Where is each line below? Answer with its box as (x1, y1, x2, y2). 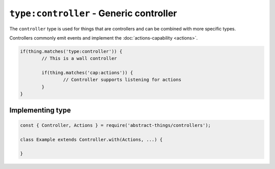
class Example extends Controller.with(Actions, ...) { (20, 137, 163, 142)
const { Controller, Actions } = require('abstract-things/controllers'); (20, 122, 211, 128)
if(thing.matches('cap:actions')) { (41, 70, 133, 76)
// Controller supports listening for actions (63, 77, 182, 83)
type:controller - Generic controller (9, 8, 177, 19)
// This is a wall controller (41, 56, 117, 61)
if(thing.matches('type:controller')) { (20, 48, 122, 54)
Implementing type (9, 106, 71, 114)
